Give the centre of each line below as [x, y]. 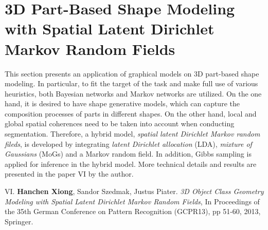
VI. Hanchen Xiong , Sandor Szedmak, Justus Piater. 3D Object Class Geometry [134, 191]
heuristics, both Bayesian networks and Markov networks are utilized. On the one [133, 93]
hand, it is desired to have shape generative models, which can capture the [122, 103]
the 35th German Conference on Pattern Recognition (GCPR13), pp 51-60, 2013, [133, 211]
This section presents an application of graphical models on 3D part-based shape [132, 73]
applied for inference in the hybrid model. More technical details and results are [131, 164]
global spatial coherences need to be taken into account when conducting [120, 123]
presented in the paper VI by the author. [69, 174]
